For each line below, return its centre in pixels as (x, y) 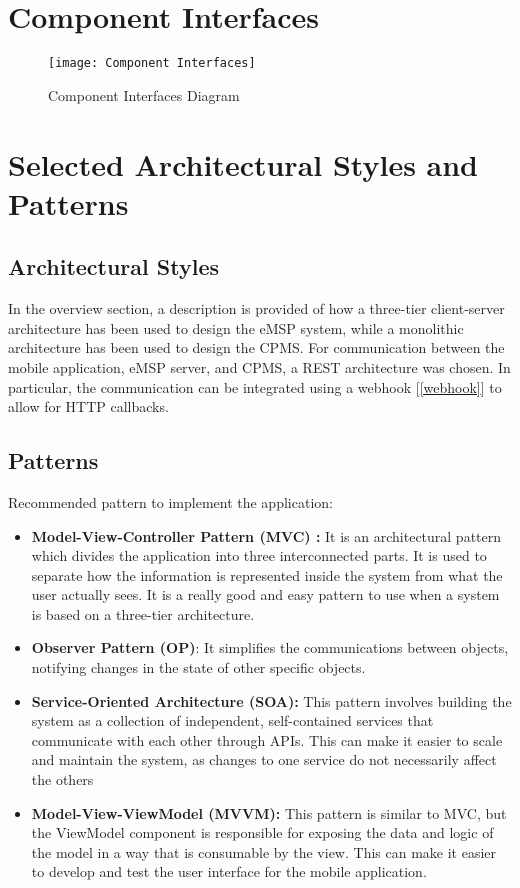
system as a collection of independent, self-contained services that (232, 720)
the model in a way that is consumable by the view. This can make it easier (264, 851)
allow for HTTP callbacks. (88, 406)
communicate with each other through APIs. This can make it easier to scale (267, 739)
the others (62, 779)
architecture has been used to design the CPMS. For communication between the (256, 347)
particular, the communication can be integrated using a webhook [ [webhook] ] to (255, 386)
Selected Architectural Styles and (243, 163)
